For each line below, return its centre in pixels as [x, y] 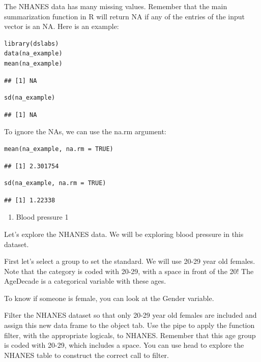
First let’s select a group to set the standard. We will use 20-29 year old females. [130, 261]
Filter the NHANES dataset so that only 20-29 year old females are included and [130, 315]
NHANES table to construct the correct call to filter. [86, 355]
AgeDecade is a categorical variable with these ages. [85, 281]
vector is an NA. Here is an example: [62, 26]
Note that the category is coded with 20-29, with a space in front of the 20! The [129, 271]
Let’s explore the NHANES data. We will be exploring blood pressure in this [124, 234]
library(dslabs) [32, 43]
